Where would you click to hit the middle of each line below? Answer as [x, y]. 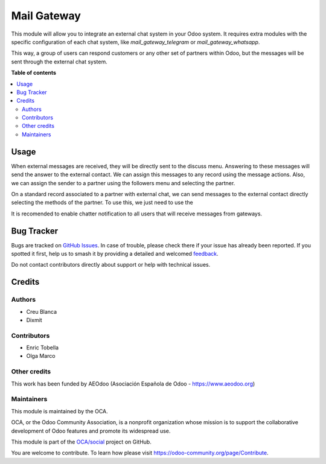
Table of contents [34, 73]
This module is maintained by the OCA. [59, 411]
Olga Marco [41, 356]
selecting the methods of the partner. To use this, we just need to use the [102, 203]
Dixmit [34, 320]
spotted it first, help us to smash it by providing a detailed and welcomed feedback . [115, 254]
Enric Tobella [43, 348]
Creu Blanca [42, 311]
